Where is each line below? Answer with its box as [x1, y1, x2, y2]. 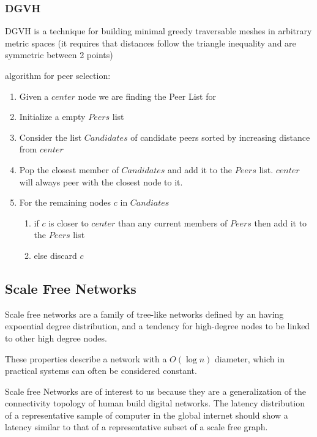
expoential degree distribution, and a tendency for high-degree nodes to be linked [5, 319, 310, 332]
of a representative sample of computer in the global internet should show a [5, 408, 288, 421]
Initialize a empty [19, 110, 86, 123]
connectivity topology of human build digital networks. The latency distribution [5, 397, 305, 409]
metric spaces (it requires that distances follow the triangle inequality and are [5, 36, 296, 49]
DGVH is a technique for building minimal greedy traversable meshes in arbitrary [5, 24, 312, 37]
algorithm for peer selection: [5, 69, 111, 81]
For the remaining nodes [19, 196, 111, 209]
